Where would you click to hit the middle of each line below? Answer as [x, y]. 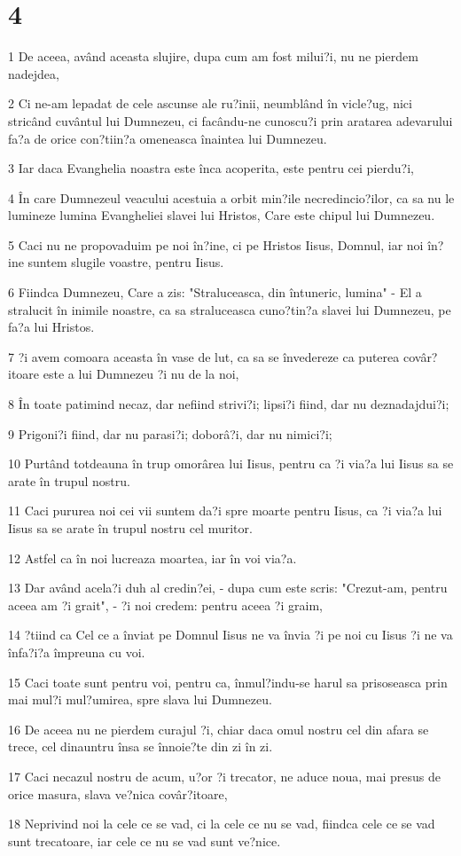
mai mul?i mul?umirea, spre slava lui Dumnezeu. [140, 699]
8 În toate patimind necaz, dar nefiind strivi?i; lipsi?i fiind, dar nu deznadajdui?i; [229, 404]
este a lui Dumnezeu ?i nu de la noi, [141, 374]
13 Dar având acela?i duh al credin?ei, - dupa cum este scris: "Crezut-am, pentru [228, 588]
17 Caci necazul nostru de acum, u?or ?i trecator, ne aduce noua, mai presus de [225, 776]
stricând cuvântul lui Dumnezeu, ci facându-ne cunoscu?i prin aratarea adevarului [230, 120]
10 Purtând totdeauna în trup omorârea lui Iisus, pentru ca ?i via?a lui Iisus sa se [231, 463]
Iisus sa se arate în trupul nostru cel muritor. [130, 528]
